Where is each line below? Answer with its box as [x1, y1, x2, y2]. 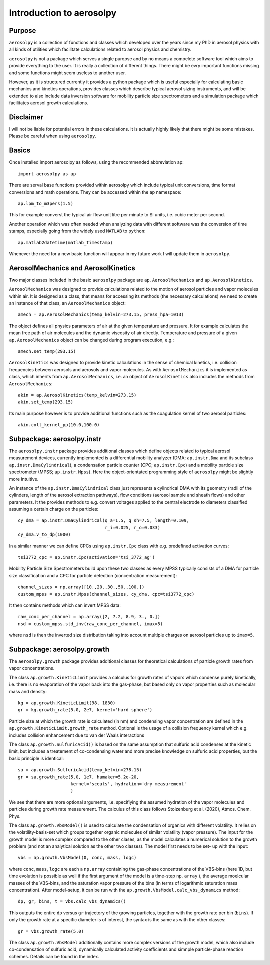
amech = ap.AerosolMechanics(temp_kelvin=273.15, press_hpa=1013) [18, 312, 184, 317]
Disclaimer [9, 113, 43, 121]
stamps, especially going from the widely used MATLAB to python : [9, 228, 146, 234]
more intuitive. [9, 476, 39, 482]
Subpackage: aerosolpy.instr [9, 435, 102, 443]
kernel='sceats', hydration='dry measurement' [70, 781, 187, 787]
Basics [9, 146, 31, 155]
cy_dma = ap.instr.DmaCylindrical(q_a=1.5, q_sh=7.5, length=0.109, [18, 518, 189, 523]
